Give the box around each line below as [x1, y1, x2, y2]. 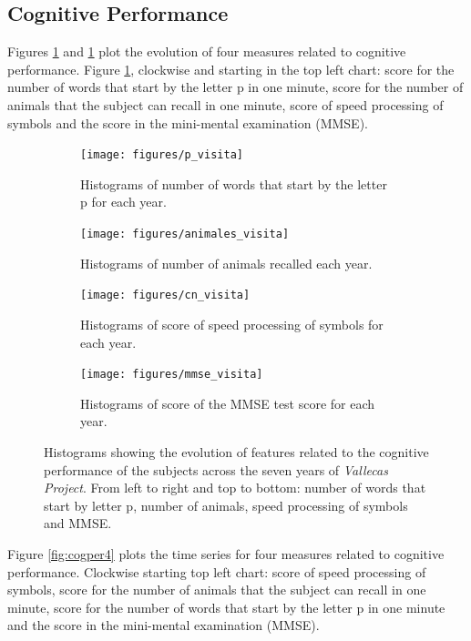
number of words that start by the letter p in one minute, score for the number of [7, 77, 464, 97]
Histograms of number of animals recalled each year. [80, 253, 373, 272]
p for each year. [80, 192, 167, 211]
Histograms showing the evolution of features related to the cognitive [44, 442, 429, 461]
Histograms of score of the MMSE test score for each [80, 393, 375, 412]
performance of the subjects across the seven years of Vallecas [44, 460, 388, 479]
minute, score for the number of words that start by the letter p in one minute [7, 597, 445, 616]
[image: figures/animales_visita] [80, 228, 290, 241]
